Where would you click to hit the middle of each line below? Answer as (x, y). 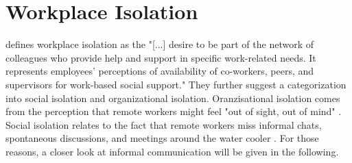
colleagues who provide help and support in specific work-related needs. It (161, 57)
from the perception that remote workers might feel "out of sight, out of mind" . (174, 111)
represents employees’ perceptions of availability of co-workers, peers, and (160, 71)
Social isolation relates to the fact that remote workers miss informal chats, (164, 124)
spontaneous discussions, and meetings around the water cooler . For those (162, 138)
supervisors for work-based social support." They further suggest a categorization (176, 84)
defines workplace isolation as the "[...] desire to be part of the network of (160, 44)
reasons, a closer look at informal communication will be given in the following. (172, 151)
